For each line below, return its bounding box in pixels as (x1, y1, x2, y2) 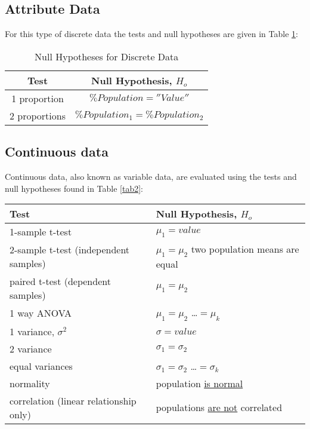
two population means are (191, 242, 299, 256)
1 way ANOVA (10, 306, 72, 320)
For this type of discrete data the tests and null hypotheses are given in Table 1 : (5, 27, 298, 40)
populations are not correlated (156, 400, 283, 415)
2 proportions (10, 108, 66, 122)
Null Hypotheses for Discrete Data (35, 49, 179, 63)
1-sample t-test (10, 225, 72, 239)
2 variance (10, 341, 52, 356)
